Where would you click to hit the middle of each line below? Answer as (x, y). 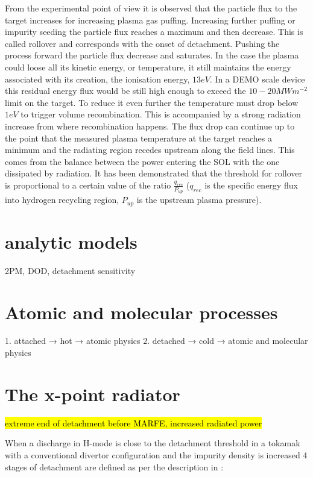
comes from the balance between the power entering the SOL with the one (142, 161)
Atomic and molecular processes (141, 312)
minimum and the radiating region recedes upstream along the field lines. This (150, 150)
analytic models (71, 241)
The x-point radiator (93, 394)
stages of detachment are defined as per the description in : (114, 466)
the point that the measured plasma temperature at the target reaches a (138, 138)
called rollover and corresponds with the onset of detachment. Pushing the (142, 43)
